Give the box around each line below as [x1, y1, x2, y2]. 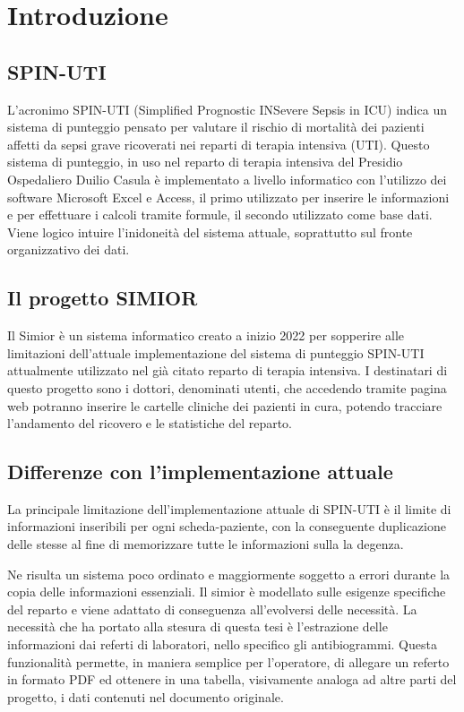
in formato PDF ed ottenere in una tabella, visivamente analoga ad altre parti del [7, 670, 457, 689]
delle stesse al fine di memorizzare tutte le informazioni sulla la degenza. [7, 535, 404, 553]
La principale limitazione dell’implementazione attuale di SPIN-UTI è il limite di [7, 499, 451, 518]
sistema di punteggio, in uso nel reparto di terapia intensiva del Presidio [7, 152, 403, 171]
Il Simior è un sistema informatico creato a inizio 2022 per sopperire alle [7, 326, 405, 345]
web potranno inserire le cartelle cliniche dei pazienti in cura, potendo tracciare [7, 396, 443, 415]
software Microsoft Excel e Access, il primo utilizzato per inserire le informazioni [7, 187, 450, 206]
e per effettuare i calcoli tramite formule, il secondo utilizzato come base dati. [7, 205, 433, 224]
